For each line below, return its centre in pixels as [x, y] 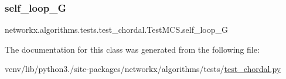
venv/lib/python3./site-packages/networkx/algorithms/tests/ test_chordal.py [143, 69]
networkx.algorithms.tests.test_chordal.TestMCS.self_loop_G [117, 30]
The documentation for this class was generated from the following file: [132, 49]
